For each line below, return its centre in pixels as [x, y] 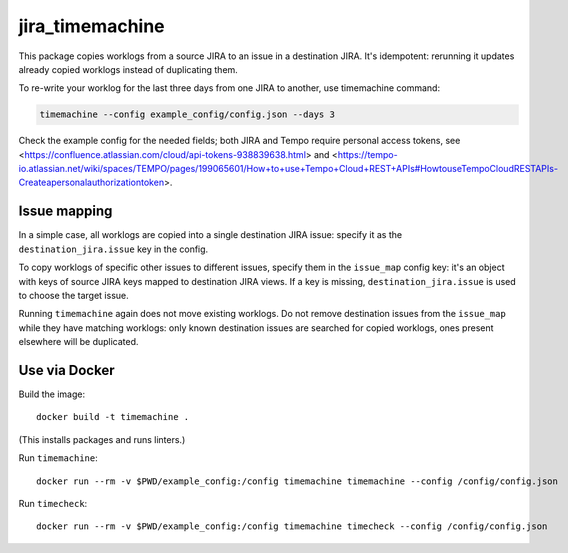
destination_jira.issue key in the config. [113, 249]
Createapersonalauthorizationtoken [91, 182]
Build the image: [51, 394]
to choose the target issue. [73, 295]
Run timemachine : [58, 458]
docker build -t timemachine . [113, 417]
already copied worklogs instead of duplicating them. [128, 69]
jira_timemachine [91, 26]
